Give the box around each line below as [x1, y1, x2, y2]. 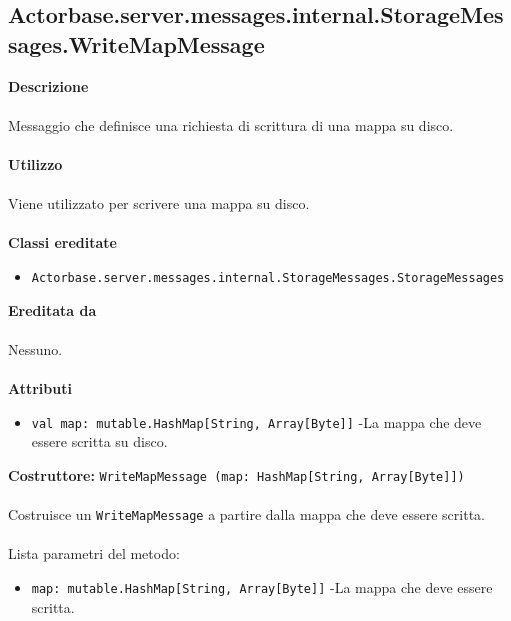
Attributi [8, 377, 72, 398]
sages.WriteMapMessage [8, 28, 265, 59]
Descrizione [8, 75, 89, 96]
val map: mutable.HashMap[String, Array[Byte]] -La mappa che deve [31, 411, 482, 432]
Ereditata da [8, 299, 97, 320]
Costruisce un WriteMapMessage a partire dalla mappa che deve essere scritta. [8, 504, 485, 525]
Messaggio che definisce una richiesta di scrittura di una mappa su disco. [8, 114, 454, 135]
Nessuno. [8, 338, 63, 359]
